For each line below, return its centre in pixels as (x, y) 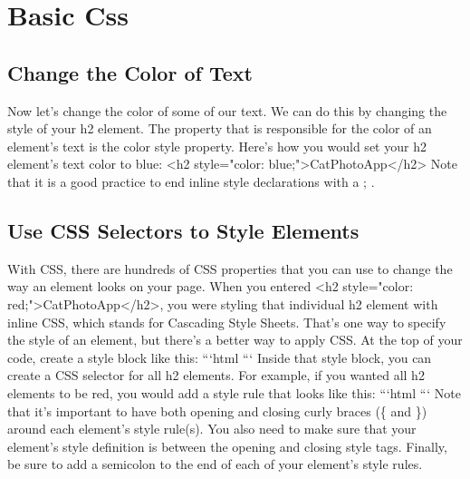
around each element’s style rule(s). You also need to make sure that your (212, 429)
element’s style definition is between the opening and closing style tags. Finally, (227, 446)
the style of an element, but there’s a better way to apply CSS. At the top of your (235, 340)
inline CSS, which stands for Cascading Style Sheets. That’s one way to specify (227, 322)
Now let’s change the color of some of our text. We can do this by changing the (227, 110)
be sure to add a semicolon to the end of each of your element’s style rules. (215, 464)
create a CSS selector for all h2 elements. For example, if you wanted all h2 (216, 375)
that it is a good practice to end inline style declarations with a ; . (191, 181)
